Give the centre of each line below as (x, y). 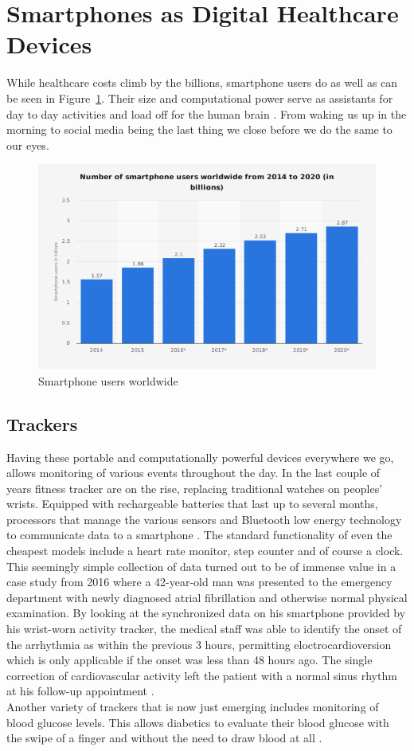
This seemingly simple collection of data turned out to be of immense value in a (201, 566)
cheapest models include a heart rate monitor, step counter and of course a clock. (205, 551)
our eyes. (28, 145)
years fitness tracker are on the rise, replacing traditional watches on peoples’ (195, 488)
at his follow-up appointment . (80, 691)
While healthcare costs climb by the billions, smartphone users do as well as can (202, 82)
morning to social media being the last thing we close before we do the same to (199, 129)
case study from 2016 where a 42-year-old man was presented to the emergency (199, 582)
